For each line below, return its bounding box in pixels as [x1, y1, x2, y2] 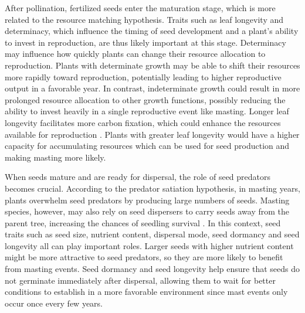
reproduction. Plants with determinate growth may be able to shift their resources [5, 59, 300, 71]
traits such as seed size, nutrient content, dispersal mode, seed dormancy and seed [5, 228, 300, 240]
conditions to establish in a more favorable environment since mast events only [5, 285, 288, 298]
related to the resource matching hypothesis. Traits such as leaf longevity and [5, 13, 284, 25]
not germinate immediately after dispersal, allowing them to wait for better [5, 274, 276, 286]
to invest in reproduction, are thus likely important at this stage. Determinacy [5, 36, 286, 48]
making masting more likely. [5, 151, 106, 163]
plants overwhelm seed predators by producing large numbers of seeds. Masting [5, 193, 290, 206]
